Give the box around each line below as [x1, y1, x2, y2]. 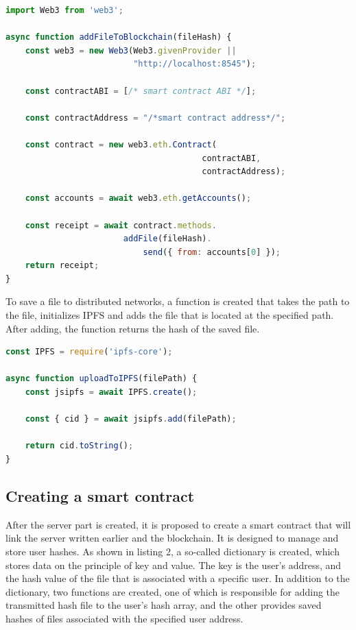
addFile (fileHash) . [123, 234, 212, 244]
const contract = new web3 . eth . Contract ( [25, 139, 217, 149]
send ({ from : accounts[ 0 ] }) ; [143, 247, 281, 257]
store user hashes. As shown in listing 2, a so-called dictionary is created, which [5, 544, 340, 558]
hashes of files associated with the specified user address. [5, 611, 244, 625]
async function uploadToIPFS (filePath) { [5, 374, 198, 384]
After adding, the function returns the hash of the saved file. [5, 321, 260, 335]
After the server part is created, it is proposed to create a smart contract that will [5, 517, 351, 531]
